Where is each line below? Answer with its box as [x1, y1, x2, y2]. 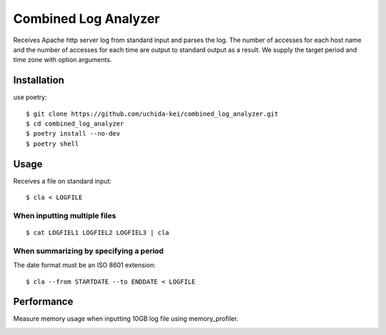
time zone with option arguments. [13, 56, 112, 64]
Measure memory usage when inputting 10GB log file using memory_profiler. [13, 314, 239, 323]
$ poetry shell [26, 139, 79, 148]
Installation [13, 74, 64, 86]
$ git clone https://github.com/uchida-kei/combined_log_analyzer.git [26, 109, 279, 118]
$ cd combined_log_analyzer [26, 120, 124, 128]
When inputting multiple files [13, 211, 117, 221]
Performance [13, 296, 74, 308]
